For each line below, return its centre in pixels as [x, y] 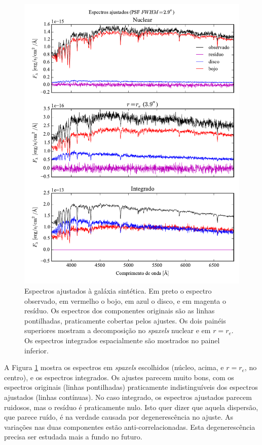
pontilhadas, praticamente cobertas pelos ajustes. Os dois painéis [125, 320]
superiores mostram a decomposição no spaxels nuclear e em [118, 330]
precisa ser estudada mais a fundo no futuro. [73, 437]
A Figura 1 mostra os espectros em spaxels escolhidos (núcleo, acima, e [114, 367]
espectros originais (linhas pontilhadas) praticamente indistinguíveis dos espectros [131, 387]
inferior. [36, 350]
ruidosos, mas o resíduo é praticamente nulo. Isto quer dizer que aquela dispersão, [131, 407]
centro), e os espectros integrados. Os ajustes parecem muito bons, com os [119, 377]
